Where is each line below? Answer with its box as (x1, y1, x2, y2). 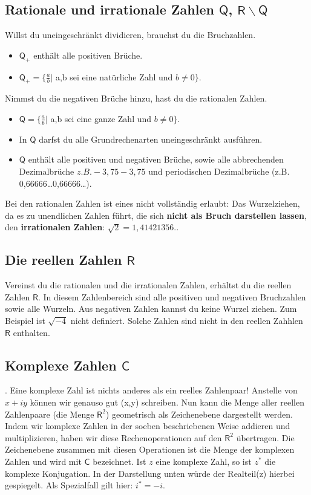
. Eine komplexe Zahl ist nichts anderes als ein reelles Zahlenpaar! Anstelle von (5, 384, 298, 396)
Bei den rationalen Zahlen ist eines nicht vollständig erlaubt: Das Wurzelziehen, (5, 197, 300, 210)
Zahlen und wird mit (5, 455, 82, 467)
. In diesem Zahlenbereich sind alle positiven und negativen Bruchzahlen (38, 290, 306, 303)
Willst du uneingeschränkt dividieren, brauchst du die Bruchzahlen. (5, 28, 256, 41)
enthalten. (13, 326, 50, 338)
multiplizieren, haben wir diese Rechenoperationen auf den (5, 431, 222, 444)
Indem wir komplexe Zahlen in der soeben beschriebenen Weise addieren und (5, 419, 290, 432)
